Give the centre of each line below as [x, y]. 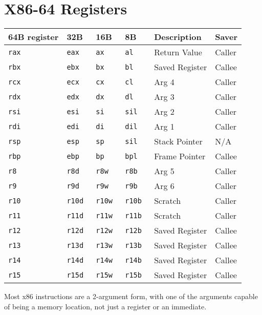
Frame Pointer [180, 156]
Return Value [178, 52]
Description [178, 37]
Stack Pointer [178, 141]
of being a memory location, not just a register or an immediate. [105, 306]
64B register [34, 37]
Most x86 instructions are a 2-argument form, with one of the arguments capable [131, 296]
